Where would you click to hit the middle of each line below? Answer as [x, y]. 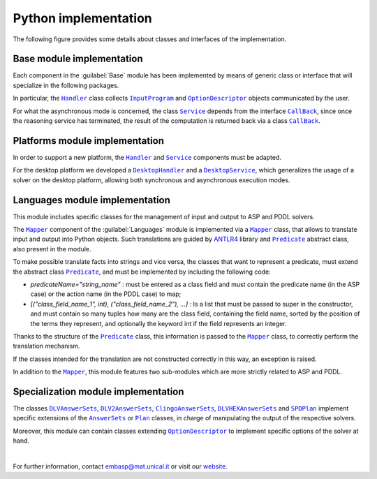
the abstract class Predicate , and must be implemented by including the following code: [142, 272]
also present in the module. [52, 249]
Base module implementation [78, 59]
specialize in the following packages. [66, 85]
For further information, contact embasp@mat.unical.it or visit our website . [120, 466]
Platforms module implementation [88, 141]
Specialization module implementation [98, 391]
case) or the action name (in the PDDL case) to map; [106, 294]
